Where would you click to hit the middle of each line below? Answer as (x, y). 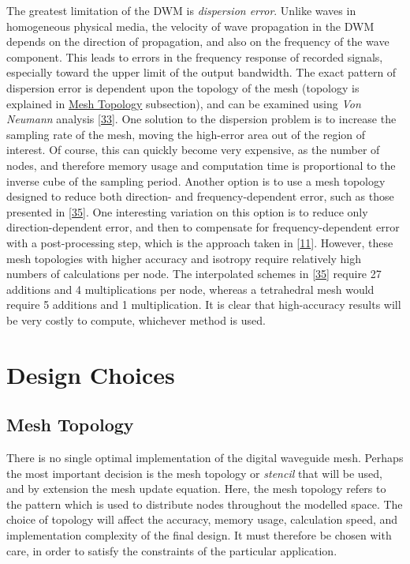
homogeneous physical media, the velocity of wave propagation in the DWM (190, 26)
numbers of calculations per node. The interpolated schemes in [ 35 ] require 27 (194, 274)
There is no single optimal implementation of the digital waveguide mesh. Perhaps (205, 458)
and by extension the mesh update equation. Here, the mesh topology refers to (196, 489)
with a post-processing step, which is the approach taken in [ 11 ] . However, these (200, 242)
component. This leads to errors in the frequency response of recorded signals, (195, 56)
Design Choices (91, 374)
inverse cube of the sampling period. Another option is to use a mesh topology (196, 180)
